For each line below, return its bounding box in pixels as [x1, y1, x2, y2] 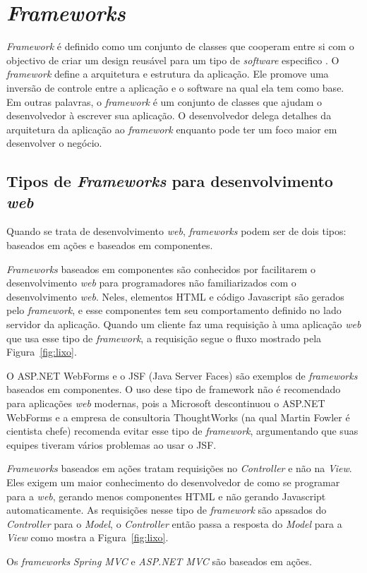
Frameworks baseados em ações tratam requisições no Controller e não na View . [6, 461, 352, 476]
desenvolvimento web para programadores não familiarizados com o [6, 275, 296, 290]
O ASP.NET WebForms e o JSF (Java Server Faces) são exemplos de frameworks [6, 368, 358, 382]
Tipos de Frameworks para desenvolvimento [6, 170, 333, 192]
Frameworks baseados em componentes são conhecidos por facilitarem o [6, 261, 316, 276]
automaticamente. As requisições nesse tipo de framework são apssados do [6, 502, 327, 517]
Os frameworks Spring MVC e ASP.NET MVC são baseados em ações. [6, 553, 312, 568]
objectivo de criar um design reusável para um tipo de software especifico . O [6, 52, 339, 67]
